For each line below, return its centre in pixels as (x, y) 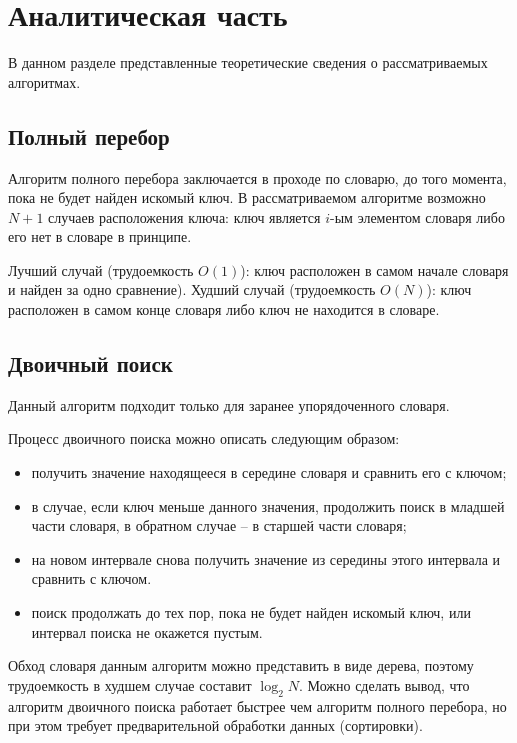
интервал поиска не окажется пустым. (147, 631)
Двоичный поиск (90, 363)
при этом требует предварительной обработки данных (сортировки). (215, 725)
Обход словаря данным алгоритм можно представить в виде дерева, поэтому (241, 665)
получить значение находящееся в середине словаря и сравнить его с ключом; (269, 472)
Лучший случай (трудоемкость (101, 269)
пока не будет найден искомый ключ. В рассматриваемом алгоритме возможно (247, 197)
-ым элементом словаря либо (417, 216)
